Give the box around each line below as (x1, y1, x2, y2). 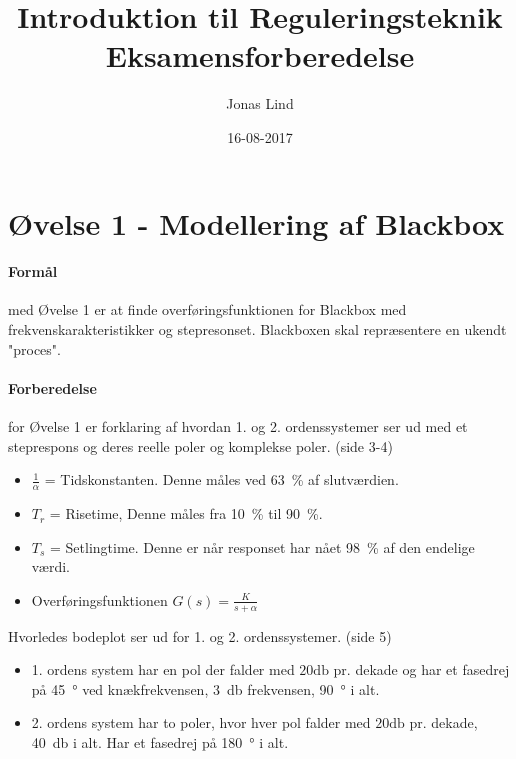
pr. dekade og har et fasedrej (333, 659, 510, 680)
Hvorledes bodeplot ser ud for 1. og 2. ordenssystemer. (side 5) (8, 625, 392, 646)
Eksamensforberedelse (105, 35, 415, 76)
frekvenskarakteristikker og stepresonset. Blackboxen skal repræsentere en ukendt (8, 319, 507, 340)
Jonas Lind (226, 93, 294, 114)
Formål (8, 261, 58, 282)
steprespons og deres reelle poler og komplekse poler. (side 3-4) (8, 435, 393, 456)
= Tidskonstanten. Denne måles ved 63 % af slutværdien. (44, 469, 399, 490)
